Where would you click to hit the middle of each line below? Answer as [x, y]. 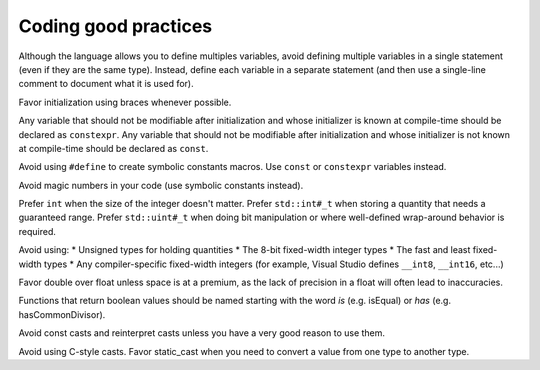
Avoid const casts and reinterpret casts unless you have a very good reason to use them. [201, 333]
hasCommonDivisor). [62, 314]
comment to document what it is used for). [106, 84]
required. [37, 231]
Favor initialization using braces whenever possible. [125, 102]
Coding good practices [115, 26]
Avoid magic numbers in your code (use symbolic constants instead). [161, 185]
